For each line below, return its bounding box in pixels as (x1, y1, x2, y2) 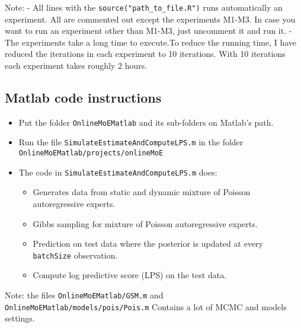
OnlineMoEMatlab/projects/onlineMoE (18, 149, 164, 158)
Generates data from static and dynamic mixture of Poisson (33, 186, 251, 198)
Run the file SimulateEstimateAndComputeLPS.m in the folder (18, 136, 244, 148)
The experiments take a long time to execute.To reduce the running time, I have (5, 36, 297, 48)
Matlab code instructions (5, 88, 162, 107)
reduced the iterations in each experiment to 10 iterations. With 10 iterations (5, 47, 286, 60)
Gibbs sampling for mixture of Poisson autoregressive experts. (33, 217, 258, 230)
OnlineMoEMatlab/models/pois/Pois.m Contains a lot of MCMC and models (5, 300, 287, 313)
